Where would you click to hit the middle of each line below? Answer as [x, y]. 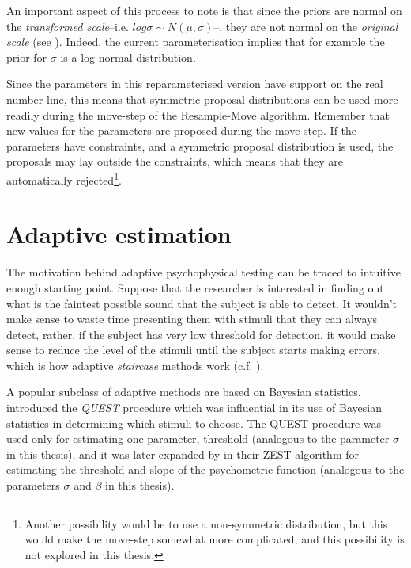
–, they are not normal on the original [306, 26]
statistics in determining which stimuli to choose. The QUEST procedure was [194, 423]
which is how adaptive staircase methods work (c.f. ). [135, 365]
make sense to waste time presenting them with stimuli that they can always [192, 319]
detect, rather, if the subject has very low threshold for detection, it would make [201, 334]
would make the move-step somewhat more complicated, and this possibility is [215, 539]
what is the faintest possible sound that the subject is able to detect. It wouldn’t [202, 303]
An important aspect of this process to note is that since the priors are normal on [204, 10]
